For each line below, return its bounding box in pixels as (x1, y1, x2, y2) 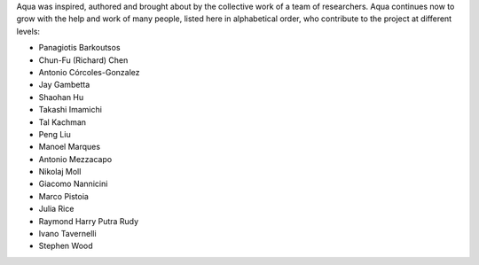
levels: (16, 26, 40, 36)
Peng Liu (38, 129, 71, 139)
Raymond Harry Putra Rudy (38, 215, 139, 226)
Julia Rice (38, 204, 75, 214)
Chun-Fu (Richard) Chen (38, 54, 129, 66)
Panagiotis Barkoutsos (38, 43, 121, 53)
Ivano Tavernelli (38, 229, 97, 239)
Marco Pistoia (38, 191, 89, 201)
